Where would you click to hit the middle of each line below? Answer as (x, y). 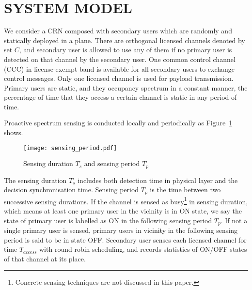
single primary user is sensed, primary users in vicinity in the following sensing (121, 230)
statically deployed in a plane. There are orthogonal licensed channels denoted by (125, 40)
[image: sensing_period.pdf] (70, 148)
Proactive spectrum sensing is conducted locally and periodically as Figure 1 (118, 123)
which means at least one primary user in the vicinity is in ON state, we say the (123, 211)
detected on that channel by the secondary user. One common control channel (120, 59)
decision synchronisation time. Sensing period (71, 190)
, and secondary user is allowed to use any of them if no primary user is (126, 50)
